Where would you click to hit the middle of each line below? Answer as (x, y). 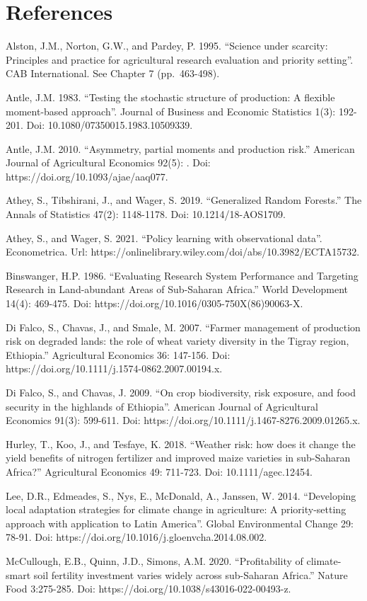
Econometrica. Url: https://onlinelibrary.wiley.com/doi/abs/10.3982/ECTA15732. (183, 252)
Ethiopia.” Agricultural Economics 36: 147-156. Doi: (118, 354)
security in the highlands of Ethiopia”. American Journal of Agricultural (162, 406)
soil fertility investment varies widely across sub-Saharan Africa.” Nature (191, 574)
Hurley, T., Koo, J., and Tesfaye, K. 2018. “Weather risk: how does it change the (181, 443)
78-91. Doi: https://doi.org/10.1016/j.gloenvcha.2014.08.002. (136, 537)
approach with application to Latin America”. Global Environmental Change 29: (180, 523)
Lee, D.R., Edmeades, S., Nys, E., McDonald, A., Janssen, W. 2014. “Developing (181, 495)
